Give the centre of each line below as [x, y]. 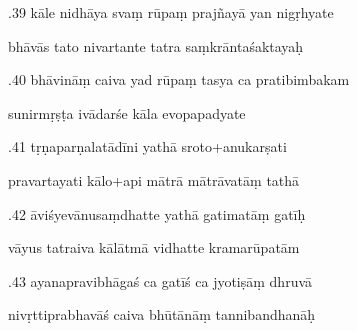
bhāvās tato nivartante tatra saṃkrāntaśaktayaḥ [156, 45]
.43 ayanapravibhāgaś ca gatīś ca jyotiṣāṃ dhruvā [160, 280]
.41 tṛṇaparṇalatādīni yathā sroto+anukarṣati [147, 146]
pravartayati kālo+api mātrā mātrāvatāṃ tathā [154, 179]
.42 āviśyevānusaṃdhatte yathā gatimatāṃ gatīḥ [157, 213]
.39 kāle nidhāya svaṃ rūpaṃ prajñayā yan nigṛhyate [171, 12]
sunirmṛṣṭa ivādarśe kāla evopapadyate [127, 112]
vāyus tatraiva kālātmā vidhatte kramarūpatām [154, 247]
